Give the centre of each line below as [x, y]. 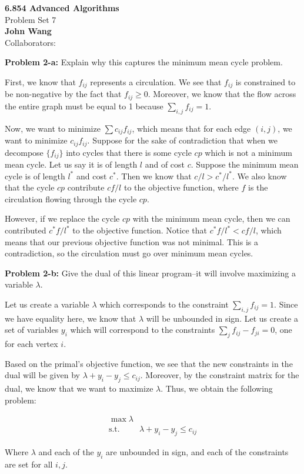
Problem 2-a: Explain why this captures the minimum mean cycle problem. [144, 62]
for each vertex [31, 344]
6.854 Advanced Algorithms [62, 8]
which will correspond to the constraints [143, 330]
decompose [24, 152]
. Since [286, 304]
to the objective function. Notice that [140, 230]
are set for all [29, 464]
